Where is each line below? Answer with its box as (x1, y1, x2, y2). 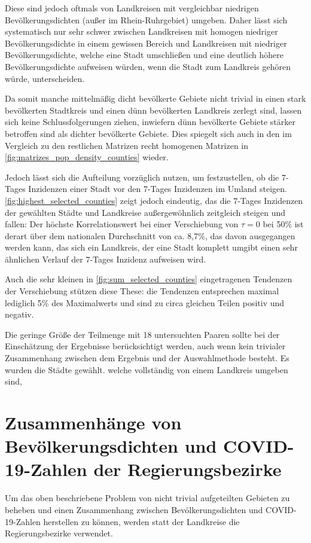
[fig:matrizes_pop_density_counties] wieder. (5, 151, 169, 163)
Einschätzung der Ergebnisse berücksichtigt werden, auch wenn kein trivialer (5, 340, 286, 352)
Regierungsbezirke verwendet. (5, 527, 113, 539)
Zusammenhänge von (5, 410, 182, 434)
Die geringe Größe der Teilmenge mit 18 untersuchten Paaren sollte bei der (5, 328, 280, 340)
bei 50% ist (263, 218, 304, 230)
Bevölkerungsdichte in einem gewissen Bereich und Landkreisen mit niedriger (5, 36, 287, 49)
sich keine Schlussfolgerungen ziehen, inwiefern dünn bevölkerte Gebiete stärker (5, 115, 295, 128)
